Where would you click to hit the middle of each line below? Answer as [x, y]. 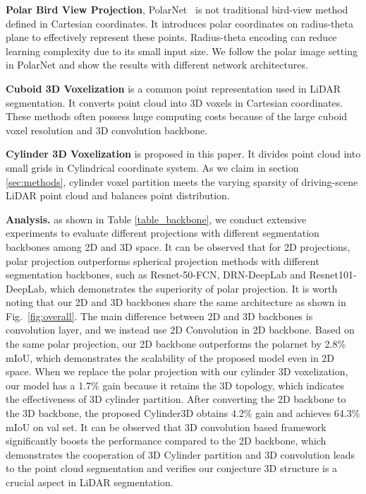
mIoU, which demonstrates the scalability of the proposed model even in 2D [170, 357]
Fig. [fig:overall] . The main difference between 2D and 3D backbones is [159, 316]
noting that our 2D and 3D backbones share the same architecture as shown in [176, 302]
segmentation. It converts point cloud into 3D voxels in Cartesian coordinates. [175, 102]
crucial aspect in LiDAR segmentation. [90, 482]
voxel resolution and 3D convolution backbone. [107, 130]
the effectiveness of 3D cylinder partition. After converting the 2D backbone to [176, 399]
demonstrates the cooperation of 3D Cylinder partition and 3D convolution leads [181, 454]
